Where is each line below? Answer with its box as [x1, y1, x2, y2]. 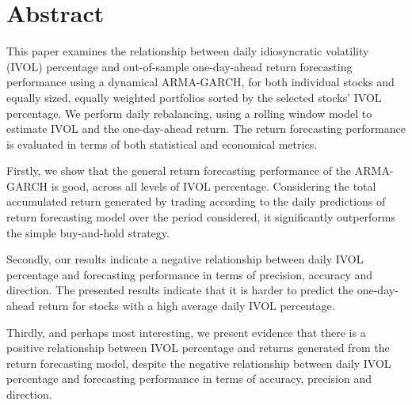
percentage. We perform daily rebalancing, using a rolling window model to [6, 104, 372, 121]
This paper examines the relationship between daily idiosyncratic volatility [6, 43, 369, 59]
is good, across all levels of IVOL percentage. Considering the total [51, 177, 376, 194]
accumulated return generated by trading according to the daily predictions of [6, 193, 386, 210]
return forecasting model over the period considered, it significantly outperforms [6, 209, 396, 225]
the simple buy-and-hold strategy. [6, 224, 170, 240]
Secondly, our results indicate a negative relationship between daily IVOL [6, 251, 364, 267]
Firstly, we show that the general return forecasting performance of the [6, 162, 352, 179]
